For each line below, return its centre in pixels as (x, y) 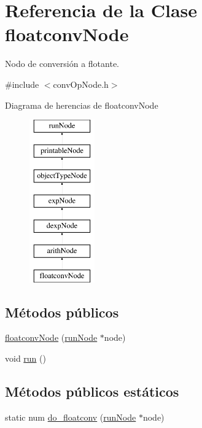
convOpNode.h (81, 84)
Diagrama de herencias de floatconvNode (82, 105)
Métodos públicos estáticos (92, 391)
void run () (25, 358)
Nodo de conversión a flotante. (62, 64)
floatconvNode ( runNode (51, 337)
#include (22, 84)
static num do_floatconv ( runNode (71, 417)
